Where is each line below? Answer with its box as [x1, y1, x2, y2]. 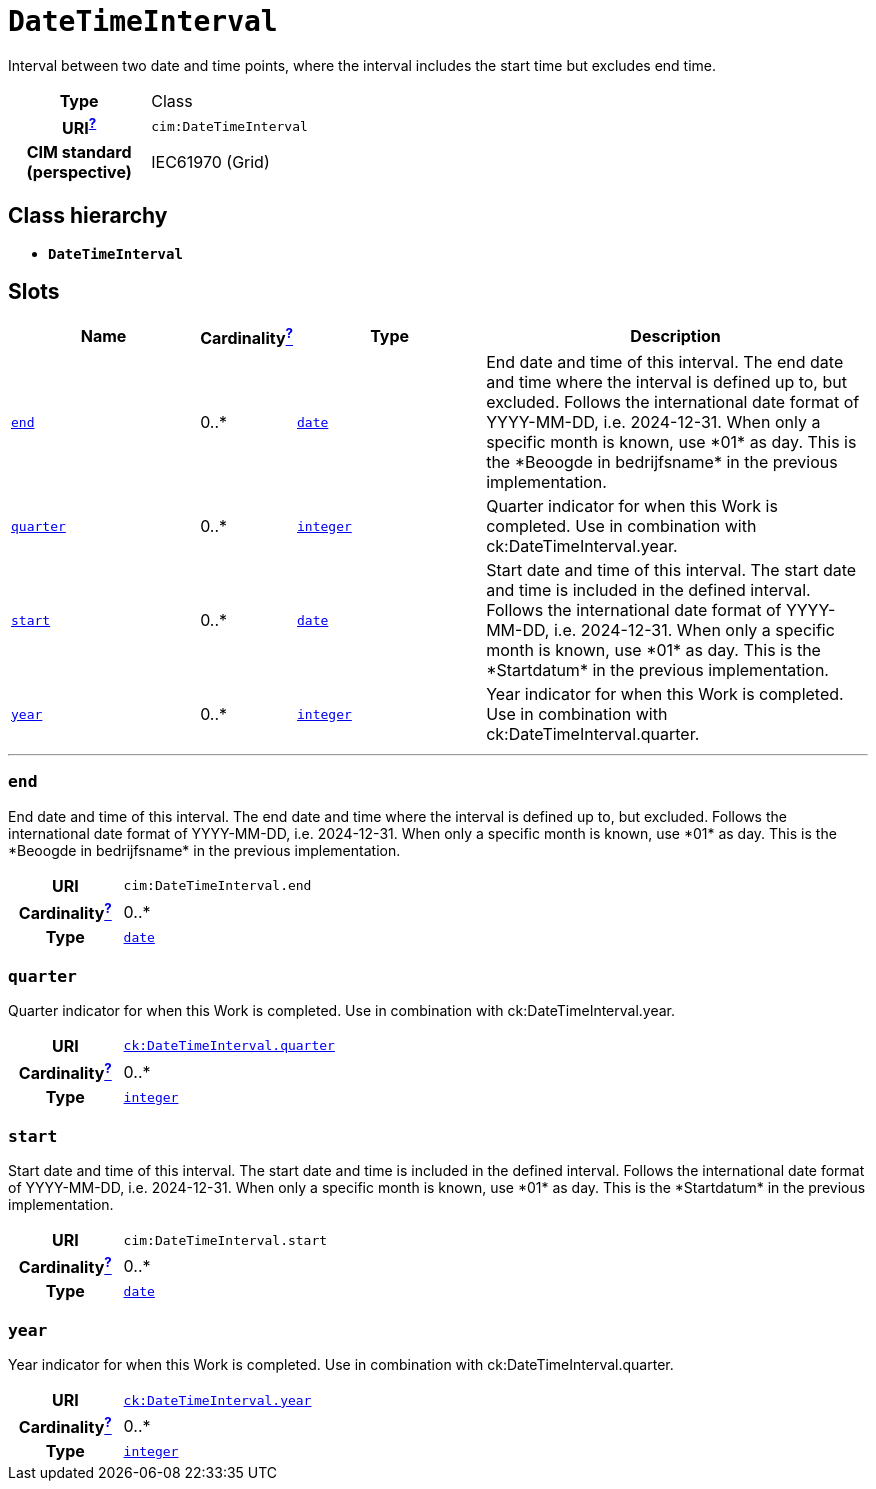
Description [630, 326, 721, 347]
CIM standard [26, 142, 132, 163]
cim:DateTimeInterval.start [123, 1232, 328, 1248]
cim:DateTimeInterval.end [123, 878, 312, 894]
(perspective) [26, 162, 132, 183]
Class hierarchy [8, 202, 168, 228]
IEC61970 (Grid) [151, 152, 270, 173]
